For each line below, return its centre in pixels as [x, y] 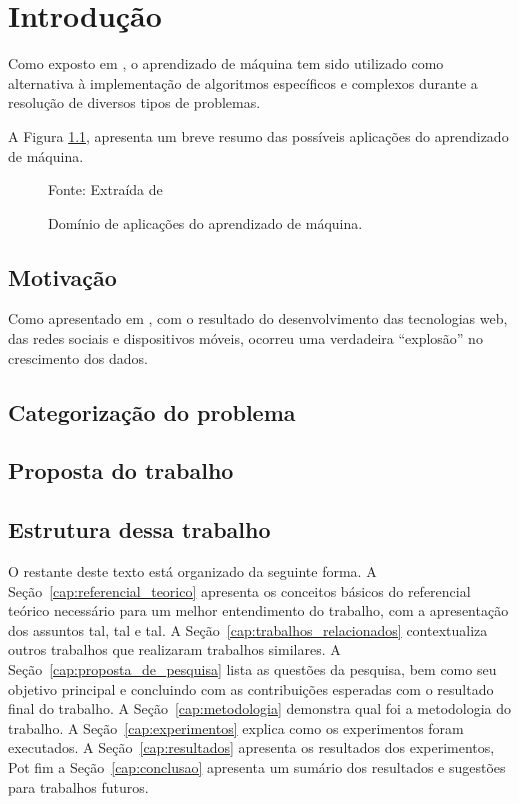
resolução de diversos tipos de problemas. [134, 102]
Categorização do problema [152, 411]
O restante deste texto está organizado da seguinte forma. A [192, 571]
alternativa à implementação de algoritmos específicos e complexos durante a [243, 82]
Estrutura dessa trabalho [139, 529]
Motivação [62, 276]
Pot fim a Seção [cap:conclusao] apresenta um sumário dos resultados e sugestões [257, 766]
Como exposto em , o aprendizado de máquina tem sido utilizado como [226, 63]
